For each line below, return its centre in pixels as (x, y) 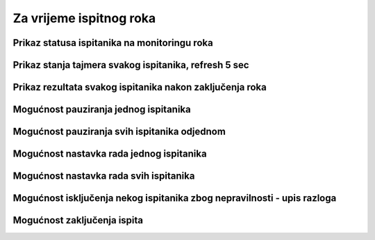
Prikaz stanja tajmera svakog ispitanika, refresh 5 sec (131, 65)
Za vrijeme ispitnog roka (84, 18)
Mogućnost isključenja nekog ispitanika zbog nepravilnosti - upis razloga (175, 198)
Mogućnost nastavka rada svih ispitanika (104, 176)
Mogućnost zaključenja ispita (78, 220)
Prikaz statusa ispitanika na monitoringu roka (113, 43)
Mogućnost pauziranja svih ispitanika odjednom (119, 132)
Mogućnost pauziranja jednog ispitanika (102, 110)
